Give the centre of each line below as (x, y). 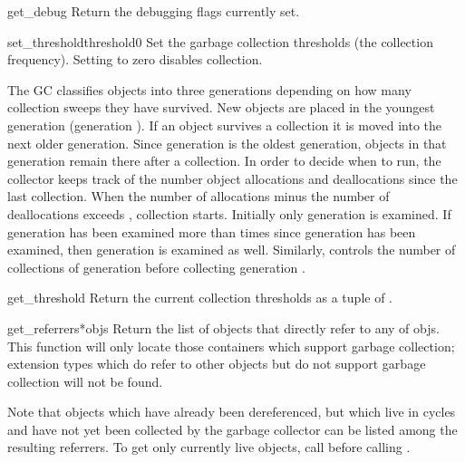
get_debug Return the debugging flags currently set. (154, 11)
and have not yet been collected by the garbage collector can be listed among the (232, 429)
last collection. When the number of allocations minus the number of (199, 196)
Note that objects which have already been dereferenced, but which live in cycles (232, 412)
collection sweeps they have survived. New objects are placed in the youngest (221, 107)
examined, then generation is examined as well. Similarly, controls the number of (232, 250)
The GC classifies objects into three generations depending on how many (209, 89)
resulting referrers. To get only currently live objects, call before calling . (209, 447)
